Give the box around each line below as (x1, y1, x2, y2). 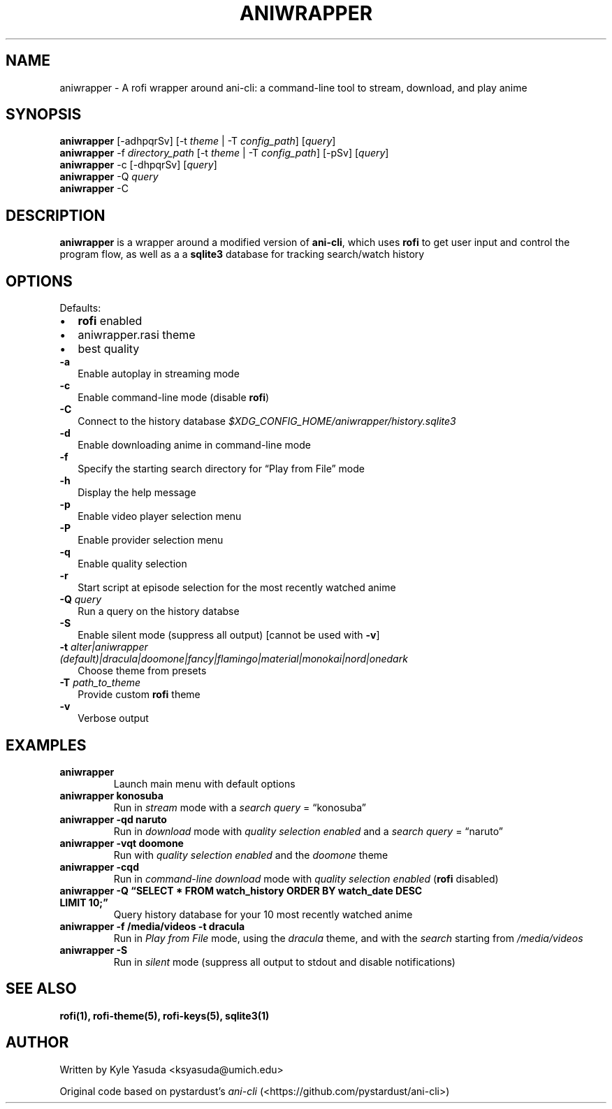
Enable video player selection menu (78, 510, 242, 523)
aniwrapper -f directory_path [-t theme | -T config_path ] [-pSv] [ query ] (59, 147, 389, 159)
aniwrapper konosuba (59, 789, 163, 802)
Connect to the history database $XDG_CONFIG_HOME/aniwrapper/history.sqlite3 (78, 415, 456, 428)
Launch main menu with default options (113, 777, 296, 790)
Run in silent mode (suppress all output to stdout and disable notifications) (113, 955, 456, 968)
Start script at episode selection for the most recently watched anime (78, 581, 396, 594)
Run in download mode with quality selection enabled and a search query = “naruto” (113, 825, 503, 837)
